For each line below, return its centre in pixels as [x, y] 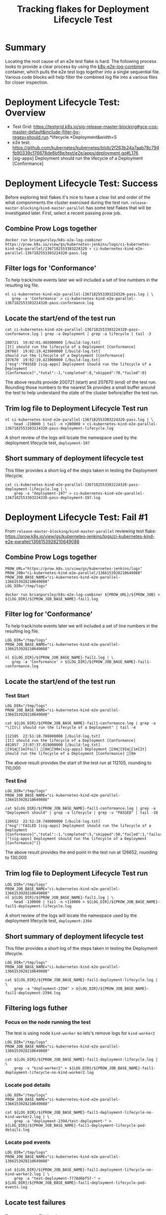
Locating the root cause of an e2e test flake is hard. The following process [81, 61]
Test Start [17, 696]
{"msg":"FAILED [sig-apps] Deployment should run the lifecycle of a [78, 826]
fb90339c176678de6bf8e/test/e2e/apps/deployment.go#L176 [75, 153]
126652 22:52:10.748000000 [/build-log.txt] [53, 822]
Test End [16, 781]
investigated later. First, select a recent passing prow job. [63, 213]
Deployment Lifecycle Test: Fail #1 [77, 518]
